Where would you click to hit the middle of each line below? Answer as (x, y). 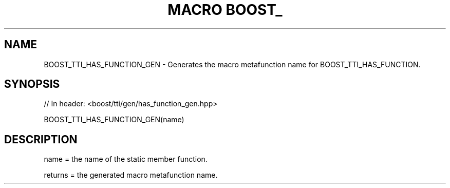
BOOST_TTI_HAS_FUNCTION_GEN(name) (114, 120)
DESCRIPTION (41, 139)
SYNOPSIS (32, 84)
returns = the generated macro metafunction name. (131, 175)
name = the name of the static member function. (126, 159)
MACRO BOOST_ (225, 10)
